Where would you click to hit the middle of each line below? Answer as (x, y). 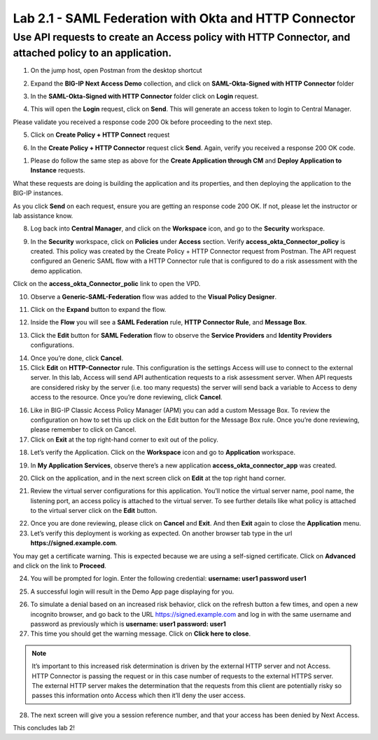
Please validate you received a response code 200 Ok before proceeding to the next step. (143, 122)
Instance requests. (58, 170)
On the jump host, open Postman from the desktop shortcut (116, 71)
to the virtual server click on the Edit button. (94, 511)
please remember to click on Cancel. (83, 430)
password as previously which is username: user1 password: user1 (128, 624)
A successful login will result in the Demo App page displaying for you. (132, 591)
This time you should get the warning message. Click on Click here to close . (141, 633)
